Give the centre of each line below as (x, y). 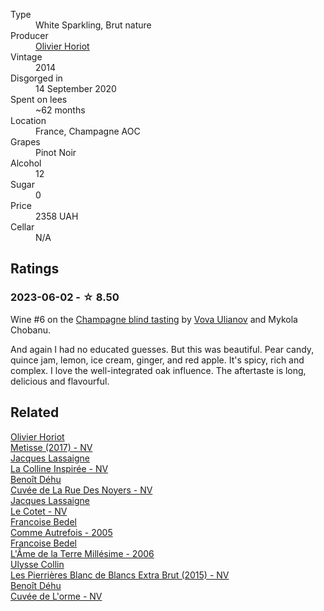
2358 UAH (57, 216)
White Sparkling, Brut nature (93, 25)
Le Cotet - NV (39, 511)
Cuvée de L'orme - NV (56, 596)
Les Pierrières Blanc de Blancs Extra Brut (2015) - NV (120, 575)
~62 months (60, 110)
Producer (29, 35)
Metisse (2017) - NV (51, 447)
